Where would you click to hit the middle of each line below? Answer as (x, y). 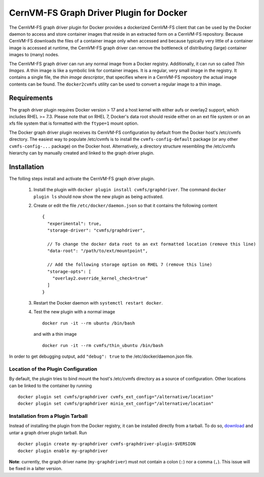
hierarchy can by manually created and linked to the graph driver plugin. (82, 153)
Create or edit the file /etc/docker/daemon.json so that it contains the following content (125, 206)
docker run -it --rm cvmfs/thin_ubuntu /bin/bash (103, 345)
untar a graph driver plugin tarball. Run (48, 433)
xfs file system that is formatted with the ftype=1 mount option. (74, 123)
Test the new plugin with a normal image (74, 312)
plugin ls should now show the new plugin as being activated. (99, 196)
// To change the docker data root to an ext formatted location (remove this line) (152, 244)
